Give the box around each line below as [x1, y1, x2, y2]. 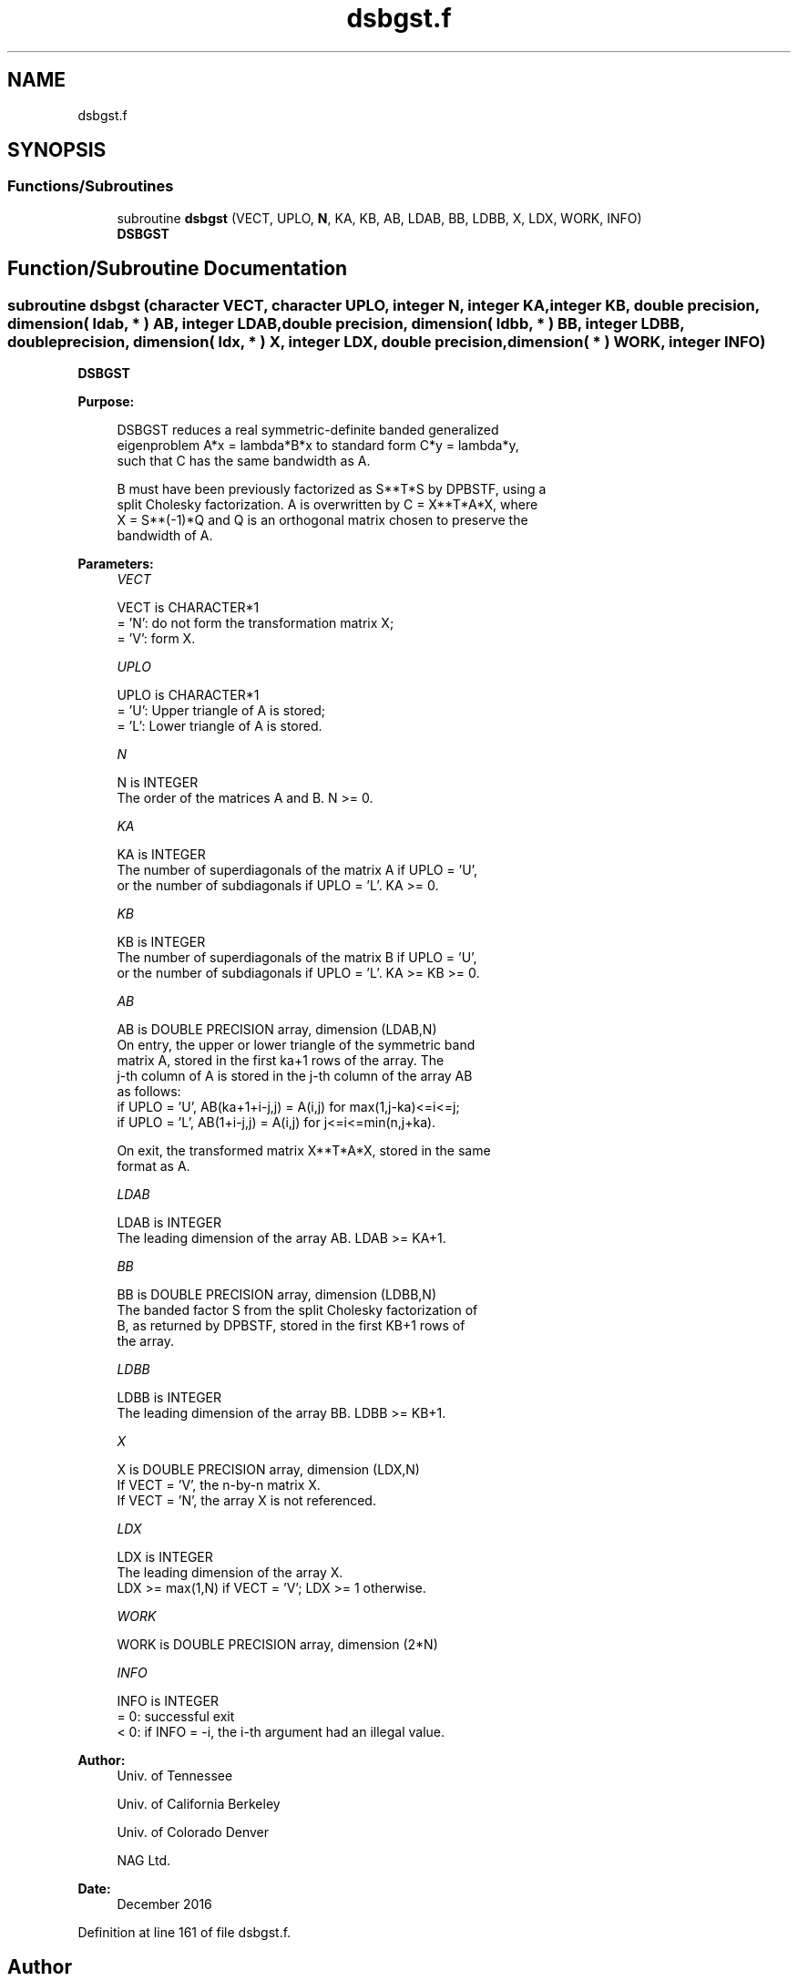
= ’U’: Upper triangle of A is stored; [117, 703, 326, 719]
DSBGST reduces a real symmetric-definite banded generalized [117, 422, 499, 438]
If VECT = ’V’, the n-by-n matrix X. [117, 1477, 321, 1493]
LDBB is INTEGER [117, 1390, 222, 1406]
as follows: [117, 1083, 181, 1100]
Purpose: [77, 394, 135, 410]
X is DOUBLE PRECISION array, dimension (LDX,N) [117, 1462, 420, 1478]
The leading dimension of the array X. [117, 1565, 343, 1581]
